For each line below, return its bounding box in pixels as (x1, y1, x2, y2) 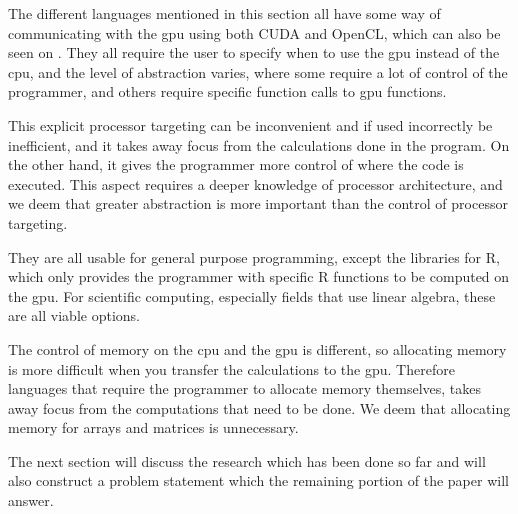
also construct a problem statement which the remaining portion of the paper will (8, 470, 509, 491)
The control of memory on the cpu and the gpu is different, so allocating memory (8, 338, 507, 359)
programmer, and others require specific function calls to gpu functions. (8, 81, 447, 102)
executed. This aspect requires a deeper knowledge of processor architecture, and (8, 173, 503, 194)
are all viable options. (8, 305, 140, 326)
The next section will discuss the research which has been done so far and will (8, 450, 486, 471)
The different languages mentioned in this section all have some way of (8, 3, 441, 23)
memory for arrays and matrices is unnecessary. (8, 417, 299, 438)
